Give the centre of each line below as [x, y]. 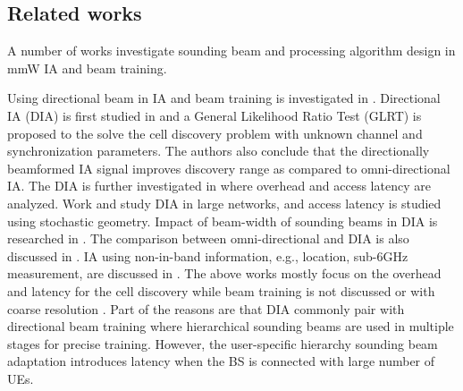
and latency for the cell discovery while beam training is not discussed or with [221, 290]
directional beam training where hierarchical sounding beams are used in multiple [231, 326]
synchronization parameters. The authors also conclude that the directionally [219, 151]
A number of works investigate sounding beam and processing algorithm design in [231, 51]
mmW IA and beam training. [87, 68]
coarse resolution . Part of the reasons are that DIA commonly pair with [206, 308]
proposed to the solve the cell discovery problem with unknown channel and [215, 133]
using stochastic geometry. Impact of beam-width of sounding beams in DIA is [223, 221]
